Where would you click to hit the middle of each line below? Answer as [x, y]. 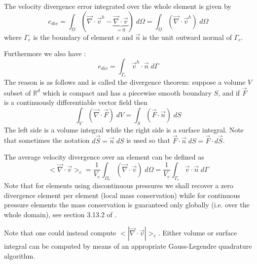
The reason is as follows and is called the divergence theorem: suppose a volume [125, 82]
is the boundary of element [74, 37]
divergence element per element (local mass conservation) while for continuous [122, 195]
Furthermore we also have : [45, 53]
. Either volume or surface [198, 233]
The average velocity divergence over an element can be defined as [104, 157]
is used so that [148, 140]
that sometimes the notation [47, 140]
